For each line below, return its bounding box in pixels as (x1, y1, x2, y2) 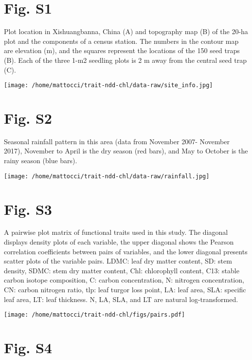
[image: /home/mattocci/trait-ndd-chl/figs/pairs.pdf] (4, 311, 185, 319)
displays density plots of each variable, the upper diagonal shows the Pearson (4, 237, 234, 247)
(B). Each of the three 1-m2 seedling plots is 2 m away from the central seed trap (4, 55, 247, 65)
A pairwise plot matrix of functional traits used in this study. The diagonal (4, 227, 228, 237)
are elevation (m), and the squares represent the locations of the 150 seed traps (4, 45, 240, 56)
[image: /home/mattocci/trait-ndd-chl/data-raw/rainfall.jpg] (4, 172, 210, 180)
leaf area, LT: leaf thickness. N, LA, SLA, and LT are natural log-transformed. (4, 294, 238, 304)
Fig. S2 (4, 108, 52, 128)
